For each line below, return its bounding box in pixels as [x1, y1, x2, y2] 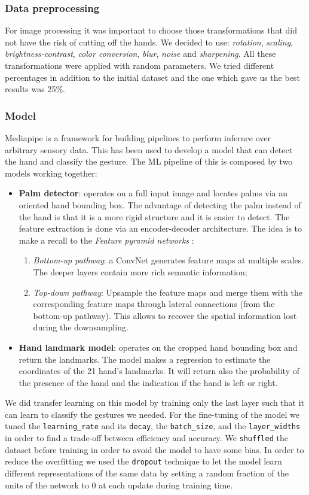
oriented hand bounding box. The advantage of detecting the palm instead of [19, 198, 301, 211]
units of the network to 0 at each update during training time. [5, 478, 233, 491]
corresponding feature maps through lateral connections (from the [33, 297, 275, 310]
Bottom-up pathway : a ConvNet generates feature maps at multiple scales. [33, 254, 304, 266]
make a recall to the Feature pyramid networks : [19, 233, 194, 246]
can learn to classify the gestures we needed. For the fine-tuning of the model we [5, 408, 299, 420]
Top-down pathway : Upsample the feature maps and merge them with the [33, 286, 302, 298]
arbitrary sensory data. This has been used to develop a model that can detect [5, 143, 293, 156]
